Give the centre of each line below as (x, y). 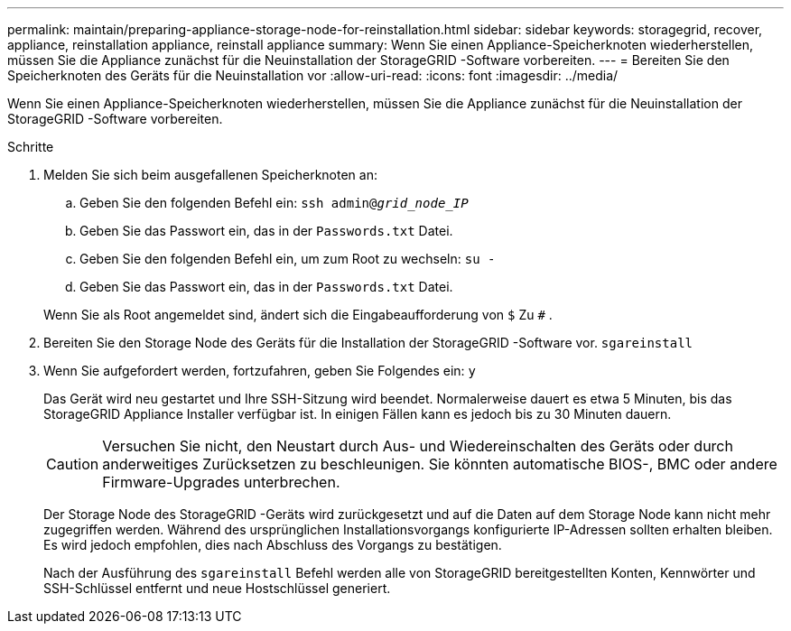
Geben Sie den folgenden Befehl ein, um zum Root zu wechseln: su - (288, 259)
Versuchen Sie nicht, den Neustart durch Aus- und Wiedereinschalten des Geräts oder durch (418, 446)
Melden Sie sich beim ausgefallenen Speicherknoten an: (210, 175)
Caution (73, 464)
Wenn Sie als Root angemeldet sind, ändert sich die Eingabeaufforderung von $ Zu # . (298, 315)
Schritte (31, 147)
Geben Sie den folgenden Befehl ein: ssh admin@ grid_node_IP (274, 203)
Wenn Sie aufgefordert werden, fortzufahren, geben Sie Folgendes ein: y (260, 371)
